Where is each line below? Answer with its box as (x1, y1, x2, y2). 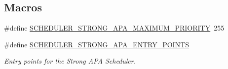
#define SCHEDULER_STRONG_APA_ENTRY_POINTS (4, 39, 190, 49)
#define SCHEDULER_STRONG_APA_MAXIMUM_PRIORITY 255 (4, 23, 225, 33)
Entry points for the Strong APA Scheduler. (4, 56, 136, 66)
